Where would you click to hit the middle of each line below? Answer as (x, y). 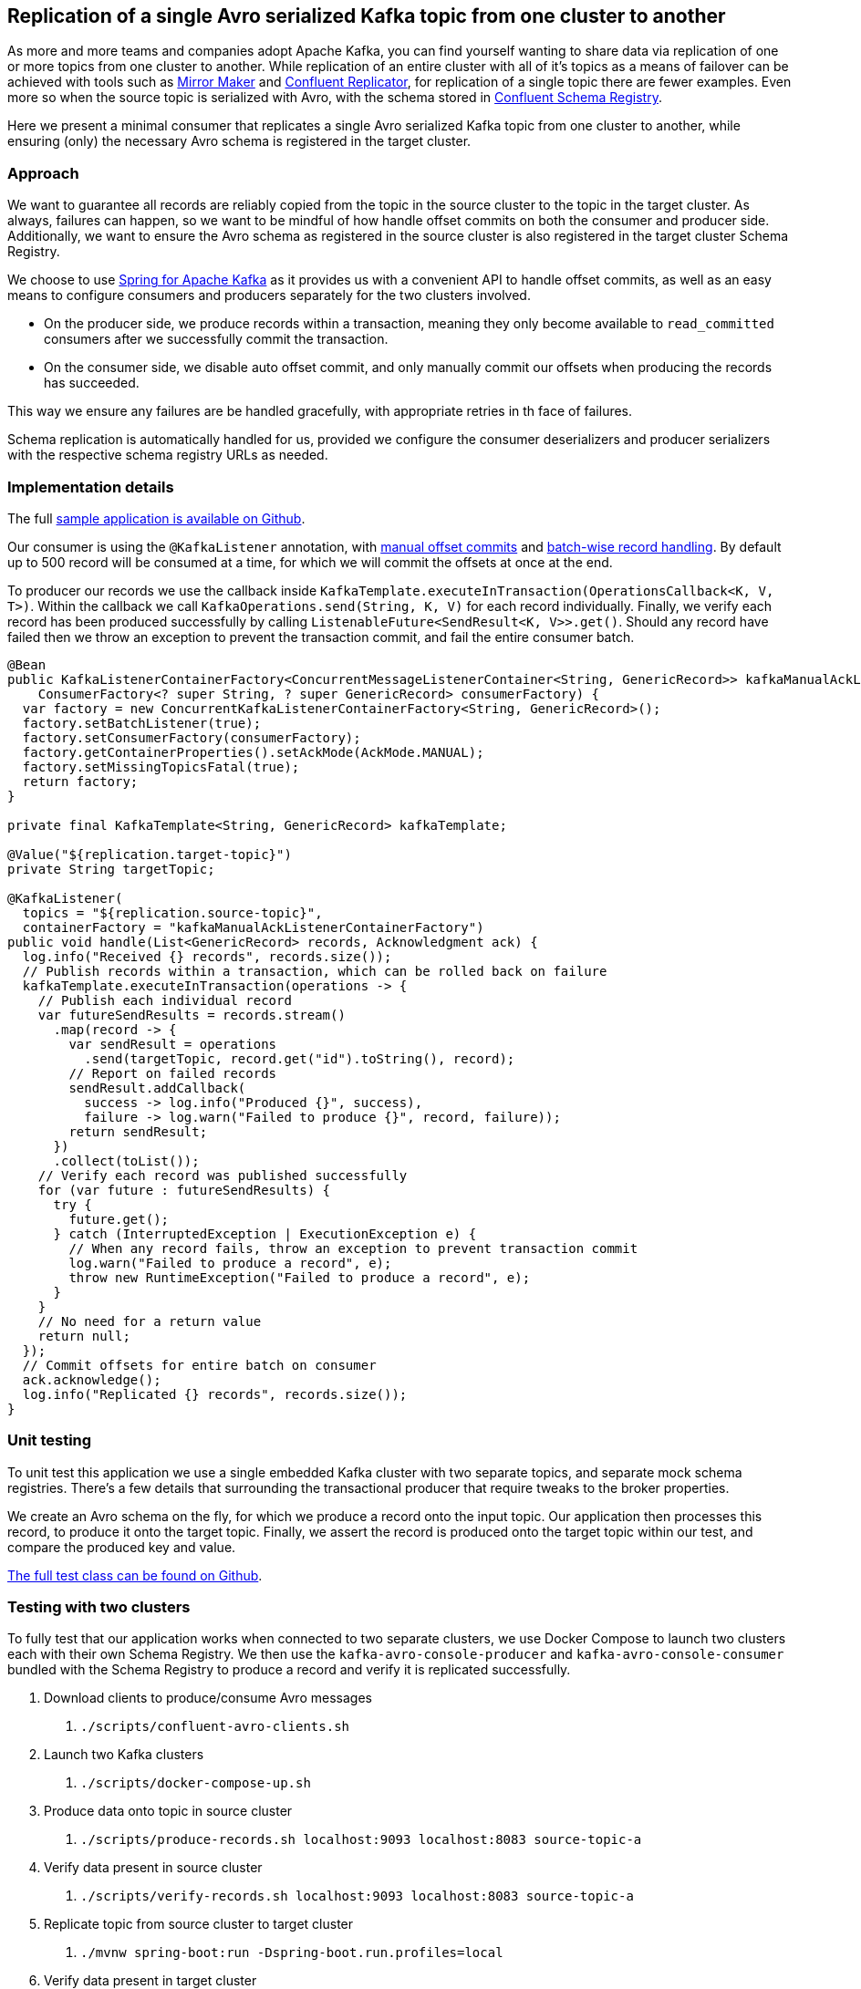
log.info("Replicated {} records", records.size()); (215, 1394)
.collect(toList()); (126, 1160)
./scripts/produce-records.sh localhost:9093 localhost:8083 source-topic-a (361, 1840)
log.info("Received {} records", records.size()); (207, 956)
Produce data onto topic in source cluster (168, 1811)
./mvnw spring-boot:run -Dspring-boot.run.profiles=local (292, 1953)
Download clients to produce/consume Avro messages (208, 1698)
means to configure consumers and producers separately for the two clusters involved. (269, 295)
